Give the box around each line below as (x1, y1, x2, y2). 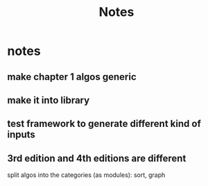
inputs (7, 129, 36, 141)
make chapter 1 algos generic (7, 71, 137, 83)
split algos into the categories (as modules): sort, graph (7, 171, 166, 179)
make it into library (7, 94, 90, 106)
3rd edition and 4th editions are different (7, 152, 187, 164)
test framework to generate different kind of (7, 118, 201, 130)
